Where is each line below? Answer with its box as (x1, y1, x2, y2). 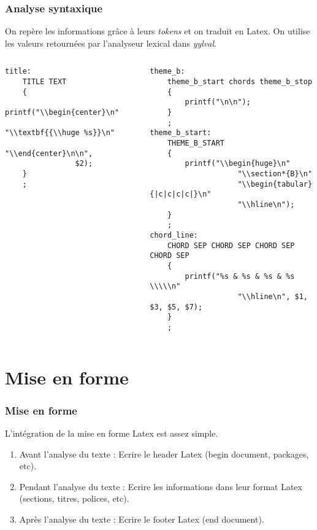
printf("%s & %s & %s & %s (185, 271, 295, 281)
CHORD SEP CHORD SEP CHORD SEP (167, 241, 295, 250)
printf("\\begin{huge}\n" (185, 159, 291, 168)
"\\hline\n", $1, (237, 292, 308, 301)
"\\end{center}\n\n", (5, 149, 93, 158)
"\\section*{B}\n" (237, 169, 313, 178)
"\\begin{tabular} (237, 179, 313, 189)
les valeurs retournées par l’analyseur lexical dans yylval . (5, 36, 216, 49)
